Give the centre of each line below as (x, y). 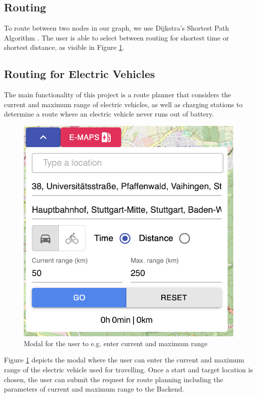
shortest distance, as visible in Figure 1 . (64, 47)
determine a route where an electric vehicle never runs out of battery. (109, 114)
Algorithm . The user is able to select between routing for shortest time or (117, 37)
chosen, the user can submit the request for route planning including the (114, 379)
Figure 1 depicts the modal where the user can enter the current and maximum (124, 360)
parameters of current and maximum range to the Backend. (94, 389)
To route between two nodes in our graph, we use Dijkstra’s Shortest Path (117, 28)
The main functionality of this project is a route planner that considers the (118, 95)
